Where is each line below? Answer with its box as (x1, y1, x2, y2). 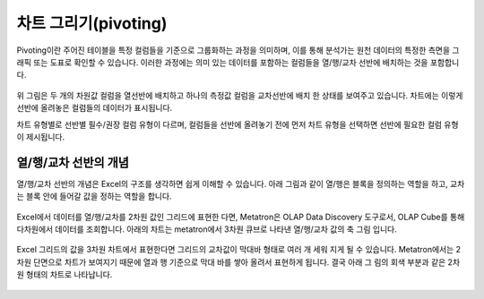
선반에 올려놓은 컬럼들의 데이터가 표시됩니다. (16, 103, 173, 114)
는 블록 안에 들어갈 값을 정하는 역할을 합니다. (16, 191, 172, 201)
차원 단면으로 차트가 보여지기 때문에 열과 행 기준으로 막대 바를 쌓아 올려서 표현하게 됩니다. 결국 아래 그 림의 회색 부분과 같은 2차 (16, 256, 461, 268)
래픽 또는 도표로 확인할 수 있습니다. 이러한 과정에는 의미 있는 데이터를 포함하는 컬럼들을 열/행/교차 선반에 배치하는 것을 (16, 56, 429, 67)
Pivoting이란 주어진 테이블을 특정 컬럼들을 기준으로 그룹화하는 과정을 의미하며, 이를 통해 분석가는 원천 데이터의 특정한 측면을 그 (16, 45, 460, 56)
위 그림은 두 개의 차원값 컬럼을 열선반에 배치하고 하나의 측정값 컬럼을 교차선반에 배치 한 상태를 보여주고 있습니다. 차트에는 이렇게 (16, 90, 463, 100)
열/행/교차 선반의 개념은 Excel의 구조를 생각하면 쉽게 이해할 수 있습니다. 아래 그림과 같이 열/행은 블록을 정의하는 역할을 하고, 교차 (16, 178, 465, 189)
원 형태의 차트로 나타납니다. (16, 269, 113, 280)
